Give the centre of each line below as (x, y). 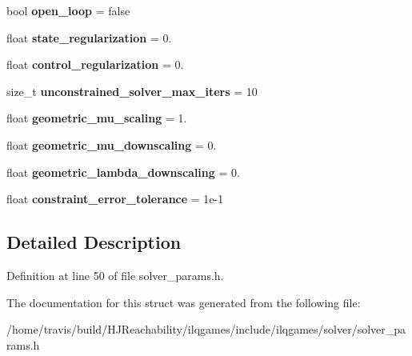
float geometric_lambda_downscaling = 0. (123, 172)
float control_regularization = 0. (95, 64)
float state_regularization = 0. (89, 37)
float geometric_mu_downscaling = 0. (112, 144)
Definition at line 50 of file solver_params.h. (115, 275)
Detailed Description (94, 242)
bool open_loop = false (68, 10)
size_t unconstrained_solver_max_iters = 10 (132, 91)
